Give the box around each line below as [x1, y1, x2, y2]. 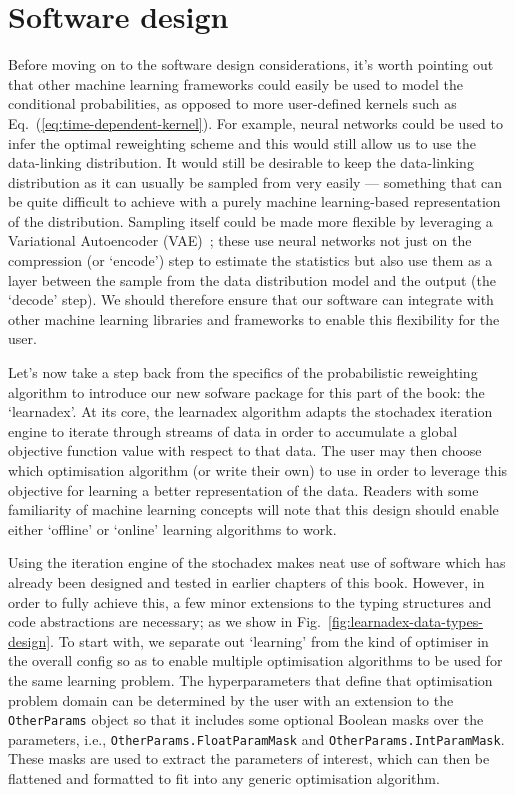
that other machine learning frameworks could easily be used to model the [8, 73, 463, 94]
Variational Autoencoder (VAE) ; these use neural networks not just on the [8, 230, 472, 251]
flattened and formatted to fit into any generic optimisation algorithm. [8, 768, 440, 789]
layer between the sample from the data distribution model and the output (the [8, 269, 496, 290]
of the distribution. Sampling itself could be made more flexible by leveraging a [8, 210, 493, 231]
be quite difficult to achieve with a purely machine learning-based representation [8, 191, 501, 212]
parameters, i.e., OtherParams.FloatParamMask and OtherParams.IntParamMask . [8, 728, 505, 749]
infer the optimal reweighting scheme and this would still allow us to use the [8, 132, 476, 153]
